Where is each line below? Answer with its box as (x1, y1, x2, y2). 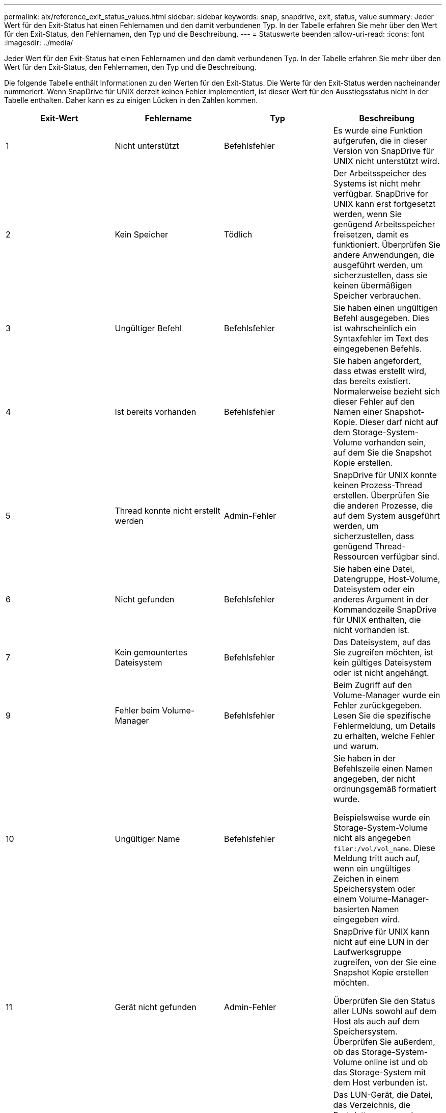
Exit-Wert (40, 113, 78, 123)
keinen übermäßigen (333, 280, 412, 290)
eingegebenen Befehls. (333, 343, 422, 354)
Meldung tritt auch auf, (333, 853, 421, 863)
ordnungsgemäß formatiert (333, 784, 437, 794)
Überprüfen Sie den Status (333, 996, 435, 1006)
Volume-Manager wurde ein (333, 690, 440, 700)
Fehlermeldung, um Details (333, 721, 436, 731)
